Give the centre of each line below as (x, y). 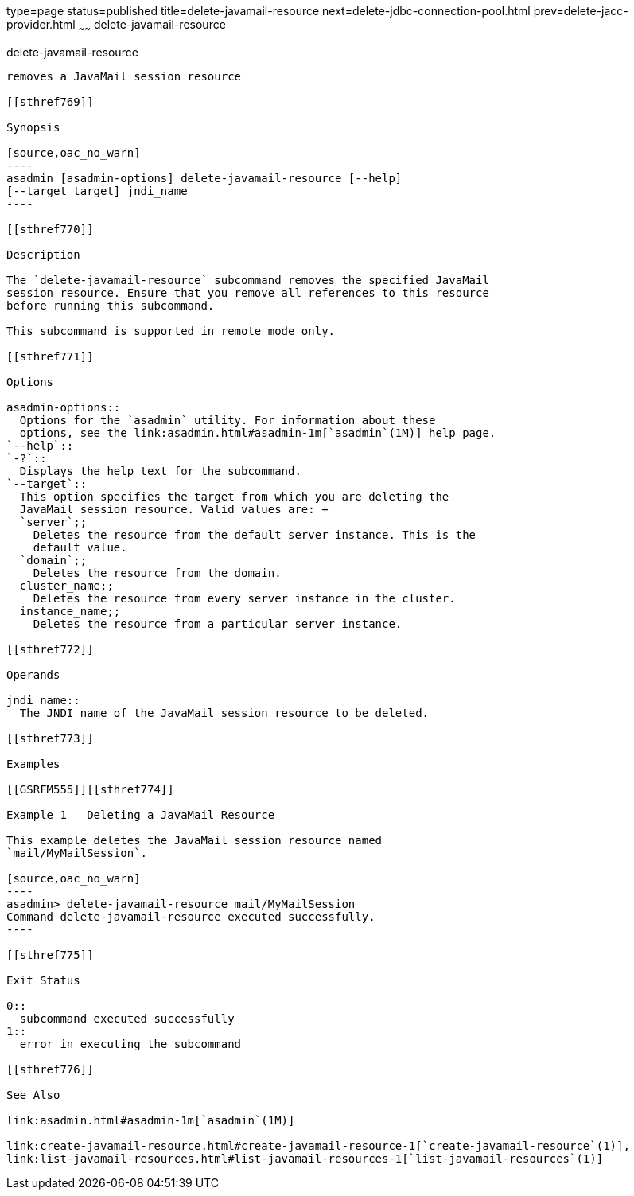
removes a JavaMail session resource (124, 76)
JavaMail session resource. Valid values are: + (174, 509)
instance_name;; (70, 611)
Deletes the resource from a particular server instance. (218, 623)
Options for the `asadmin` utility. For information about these (228, 420)
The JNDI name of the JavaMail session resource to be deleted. (224, 713)
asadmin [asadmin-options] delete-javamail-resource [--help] (204, 178)
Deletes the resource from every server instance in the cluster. (244, 598)
